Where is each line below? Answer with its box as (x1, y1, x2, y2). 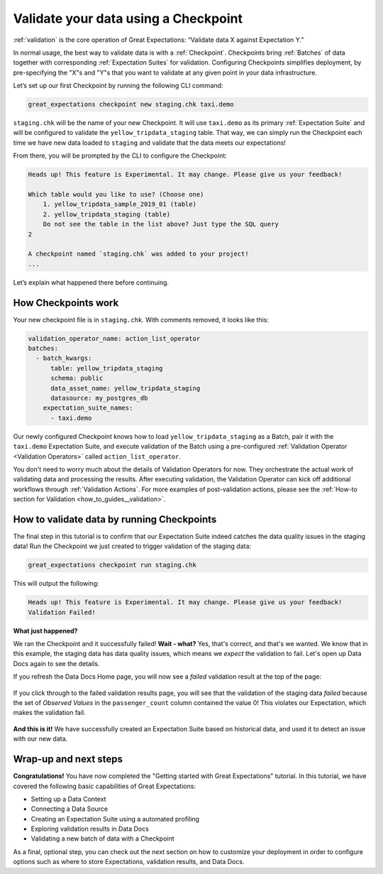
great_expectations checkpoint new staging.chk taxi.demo (28, 100, 234, 109)
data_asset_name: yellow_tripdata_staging (50, 384, 201, 392)
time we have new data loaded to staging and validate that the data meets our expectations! (13, 138, 287, 147)
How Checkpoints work (13, 297, 119, 309)
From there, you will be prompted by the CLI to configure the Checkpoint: (13, 151, 227, 160)
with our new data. (13, 735, 68, 743)
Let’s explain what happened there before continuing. (13, 278, 170, 287)
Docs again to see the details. (13, 659, 100, 667)
